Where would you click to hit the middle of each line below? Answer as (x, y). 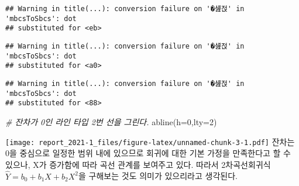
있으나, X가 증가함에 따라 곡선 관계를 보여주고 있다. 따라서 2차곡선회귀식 (138, 164)
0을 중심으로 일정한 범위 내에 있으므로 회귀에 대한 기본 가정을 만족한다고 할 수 (148, 153)
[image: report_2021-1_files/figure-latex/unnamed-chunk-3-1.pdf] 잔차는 (150, 141)
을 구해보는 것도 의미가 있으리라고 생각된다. (158, 176)
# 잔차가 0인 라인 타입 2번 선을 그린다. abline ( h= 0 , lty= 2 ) (111, 121)
